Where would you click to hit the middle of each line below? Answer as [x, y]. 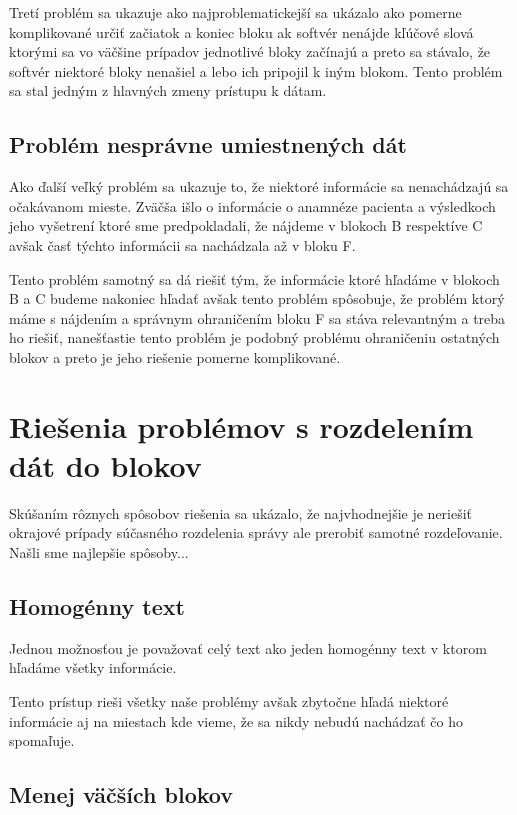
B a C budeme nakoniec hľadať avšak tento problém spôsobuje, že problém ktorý [257, 298]
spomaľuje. [42, 740]
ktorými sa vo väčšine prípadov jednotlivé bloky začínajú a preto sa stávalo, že [250, 51]
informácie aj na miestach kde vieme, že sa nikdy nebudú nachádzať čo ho [236, 720]
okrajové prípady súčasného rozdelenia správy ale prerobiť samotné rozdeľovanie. [256, 532]
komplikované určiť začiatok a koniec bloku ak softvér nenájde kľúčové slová [241, 31]
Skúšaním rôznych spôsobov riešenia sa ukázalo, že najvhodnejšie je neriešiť [241, 512]
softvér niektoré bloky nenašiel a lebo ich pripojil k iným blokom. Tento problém [256, 70]
